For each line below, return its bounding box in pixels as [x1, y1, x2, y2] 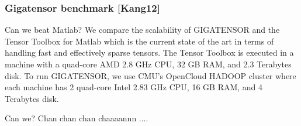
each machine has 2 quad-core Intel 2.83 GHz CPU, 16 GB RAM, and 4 [5, 81, 263, 93]
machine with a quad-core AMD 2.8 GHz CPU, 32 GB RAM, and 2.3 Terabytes [5, 58, 292, 70]
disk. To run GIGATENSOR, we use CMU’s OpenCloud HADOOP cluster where [5, 69, 296, 81]
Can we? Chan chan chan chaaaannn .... [5, 112, 148, 124]
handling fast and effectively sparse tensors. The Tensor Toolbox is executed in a [5, 46, 294, 59]
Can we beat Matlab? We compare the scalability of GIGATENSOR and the [5, 23, 280, 36]
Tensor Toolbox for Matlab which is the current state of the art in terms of [5, 35, 274, 47]
